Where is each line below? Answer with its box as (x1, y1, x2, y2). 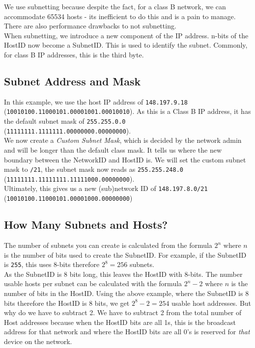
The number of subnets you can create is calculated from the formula (4, 240, 212, 250)
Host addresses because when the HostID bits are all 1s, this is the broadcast (4, 317, 236, 327)
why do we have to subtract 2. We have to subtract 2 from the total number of (4, 307, 242, 318)
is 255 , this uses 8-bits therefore (4, 259, 100, 269)
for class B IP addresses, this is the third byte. (4, 49, 144, 59)
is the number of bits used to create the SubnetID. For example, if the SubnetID (4, 249, 247, 260)
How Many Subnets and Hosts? (4, 217, 168, 232)
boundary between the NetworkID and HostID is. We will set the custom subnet (4, 154, 246, 164)
